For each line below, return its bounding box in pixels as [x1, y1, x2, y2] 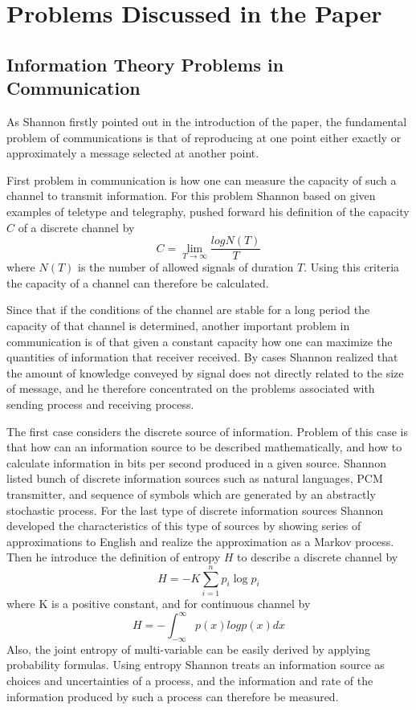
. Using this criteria [304, 259, 400, 275]
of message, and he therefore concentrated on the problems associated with [6, 380, 375, 397]
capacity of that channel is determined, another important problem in [6, 316, 350, 333]
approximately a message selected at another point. [6, 145, 259, 161]
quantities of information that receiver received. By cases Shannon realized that [6, 349, 398, 365]
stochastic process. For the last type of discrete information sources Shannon [6, 501, 384, 518]
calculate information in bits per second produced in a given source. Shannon [6, 454, 386, 471]
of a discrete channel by [18, 218, 135, 235]
